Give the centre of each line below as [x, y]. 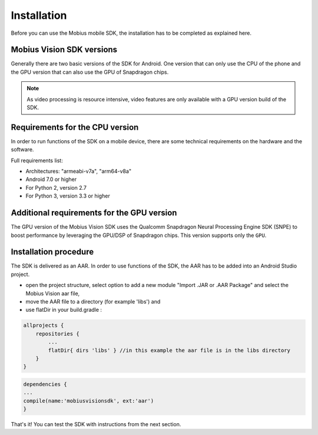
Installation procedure [52, 252]
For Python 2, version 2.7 [56, 187]
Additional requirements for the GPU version [94, 213]
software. [22, 150]
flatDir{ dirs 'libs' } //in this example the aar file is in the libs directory [169, 350]
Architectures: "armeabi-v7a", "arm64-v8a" [79, 172]
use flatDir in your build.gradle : [64, 310]
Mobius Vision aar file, [53, 293]
